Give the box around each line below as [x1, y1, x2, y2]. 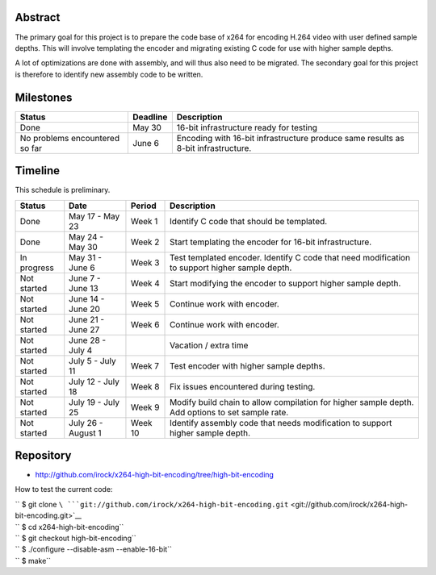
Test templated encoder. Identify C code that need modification [170, 252, 411, 263]
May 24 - [69, 231, 104, 242]
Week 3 [130, 256, 160, 268]
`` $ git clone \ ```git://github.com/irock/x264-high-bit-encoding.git [15, 499, 289, 509]
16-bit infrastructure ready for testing [176, 122, 318, 133]
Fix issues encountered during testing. [170, 381, 316, 392]
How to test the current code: [15, 485, 113, 494]
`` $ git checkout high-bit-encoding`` [15, 533, 136, 543]
